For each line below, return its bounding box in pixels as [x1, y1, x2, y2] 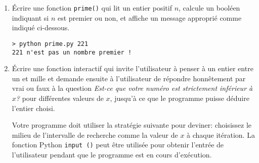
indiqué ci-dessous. [12, 22, 70, 33]
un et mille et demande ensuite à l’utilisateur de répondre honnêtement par [12, 73, 246, 83]
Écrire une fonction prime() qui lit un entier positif [12, 3, 172, 13]
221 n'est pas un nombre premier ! [12, 48, 132, 56]
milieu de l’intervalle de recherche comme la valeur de [12, 129, 178, 140]
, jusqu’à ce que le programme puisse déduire [110, 92, 249, 103]
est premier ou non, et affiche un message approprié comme [57, 12, 242, 23]
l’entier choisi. [12, 102, 55, 113]
